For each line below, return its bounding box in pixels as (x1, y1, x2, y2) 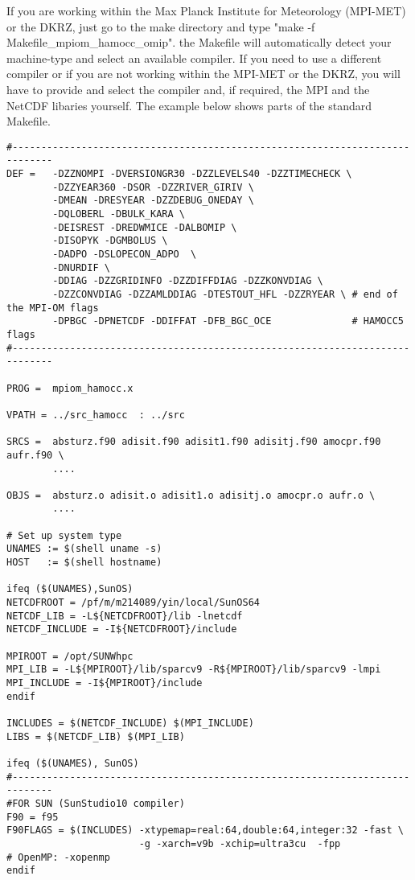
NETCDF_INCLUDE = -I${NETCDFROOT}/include (6, 623, 237, 635)
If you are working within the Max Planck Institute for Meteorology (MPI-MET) (6, 2, 406, 19)
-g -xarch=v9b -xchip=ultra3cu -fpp (138, 837, 341, 849)
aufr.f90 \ (6, 449, 64, 461)
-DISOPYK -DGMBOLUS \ (52, 235, 168, 247)
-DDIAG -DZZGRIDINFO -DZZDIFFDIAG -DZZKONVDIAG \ (52, 275, 323, 287)
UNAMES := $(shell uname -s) (6, 543, 162, 555)
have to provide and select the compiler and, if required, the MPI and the (6, 80, 370, 97)
